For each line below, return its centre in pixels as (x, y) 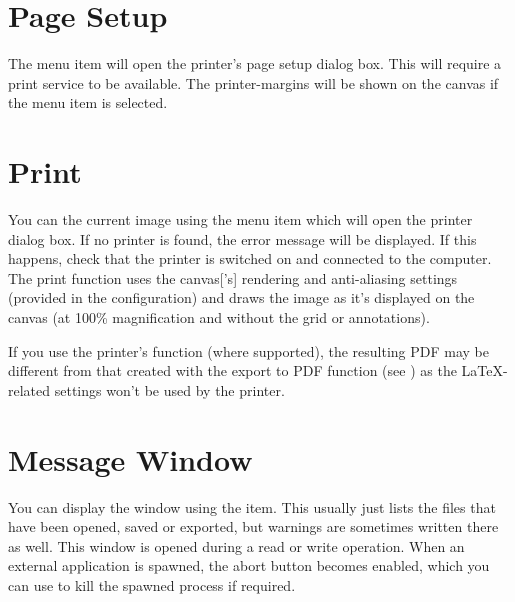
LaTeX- (484, 370)
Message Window (130, 458)
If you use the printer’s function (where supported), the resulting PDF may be (249, 350)
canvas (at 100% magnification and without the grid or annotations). (219, 317)
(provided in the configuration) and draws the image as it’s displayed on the (241, 297)
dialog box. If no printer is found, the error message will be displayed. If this (242, 238)
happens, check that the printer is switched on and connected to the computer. (250, 258)
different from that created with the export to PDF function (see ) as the (232, 370)
